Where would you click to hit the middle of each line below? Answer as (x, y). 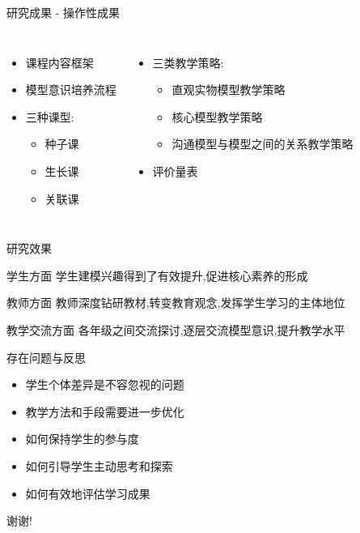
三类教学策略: (188, 62)
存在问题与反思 (46, 357)
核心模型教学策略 (217, 116)
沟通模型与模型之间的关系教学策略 (263, 144)
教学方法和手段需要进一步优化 (105, 411)
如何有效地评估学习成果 (88, 493)
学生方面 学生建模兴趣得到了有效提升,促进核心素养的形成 (157, 275)
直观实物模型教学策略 (229, 90)
